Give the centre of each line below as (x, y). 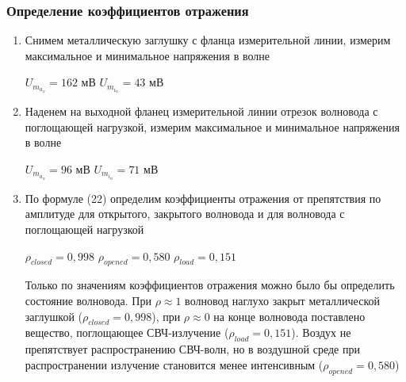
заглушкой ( (54, 316)
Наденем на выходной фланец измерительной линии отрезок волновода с (201, 111)
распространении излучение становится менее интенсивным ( (174, 364)
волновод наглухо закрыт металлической (282, 300)
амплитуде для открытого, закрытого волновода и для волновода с (185, 214)
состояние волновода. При (88, 300)
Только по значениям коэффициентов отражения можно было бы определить (210, 285)
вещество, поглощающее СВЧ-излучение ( (127, 332)
